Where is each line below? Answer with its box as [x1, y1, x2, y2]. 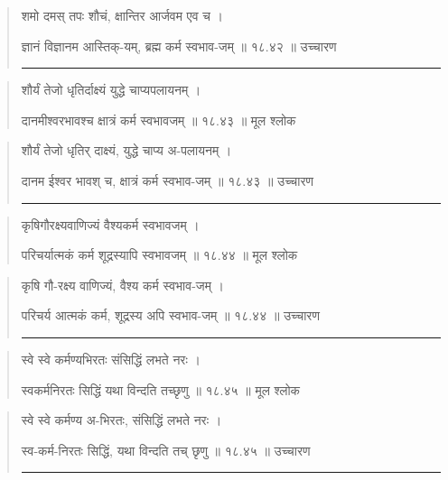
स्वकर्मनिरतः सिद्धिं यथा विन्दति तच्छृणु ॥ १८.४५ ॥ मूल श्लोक [21, 380, 301, 399]
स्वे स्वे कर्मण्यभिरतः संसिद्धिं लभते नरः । [21, 349, 201, 368]
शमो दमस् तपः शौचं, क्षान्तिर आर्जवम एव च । [21, 6, 224, 24]
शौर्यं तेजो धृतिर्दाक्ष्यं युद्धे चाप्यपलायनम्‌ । [21, 80, 201, 99]
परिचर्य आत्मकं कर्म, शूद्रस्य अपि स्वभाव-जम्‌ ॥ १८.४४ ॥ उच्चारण [21, 306, 320, 325]
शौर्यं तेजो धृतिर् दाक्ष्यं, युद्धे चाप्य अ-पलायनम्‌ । [21, 141, 232, 160]
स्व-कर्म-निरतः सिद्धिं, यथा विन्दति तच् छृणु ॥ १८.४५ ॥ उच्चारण [21, 440, 311, 459]
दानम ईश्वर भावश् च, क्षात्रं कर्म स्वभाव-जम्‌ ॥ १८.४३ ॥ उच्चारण [21, 171, 313, 189]
